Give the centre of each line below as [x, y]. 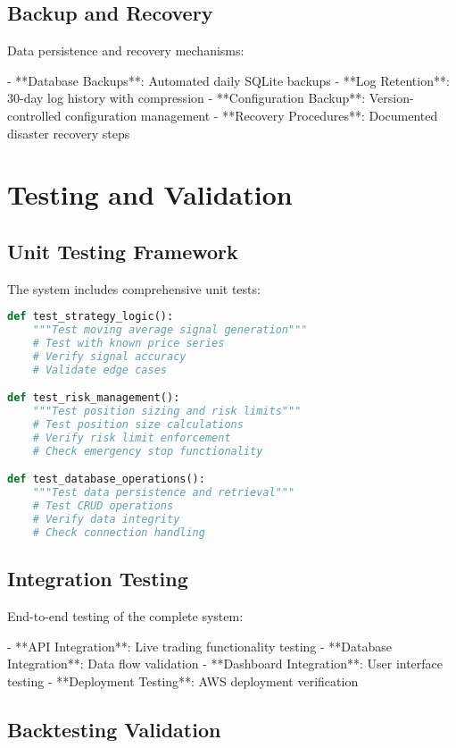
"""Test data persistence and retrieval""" [164, 493]
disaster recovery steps [69, 133]
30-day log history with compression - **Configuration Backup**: [187, 98]
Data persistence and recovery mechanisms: [126, 50]
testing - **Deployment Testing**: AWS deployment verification [183, 681]
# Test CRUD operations [103, 506]
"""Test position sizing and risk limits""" [167, 412]
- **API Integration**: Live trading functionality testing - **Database [199, 646]
